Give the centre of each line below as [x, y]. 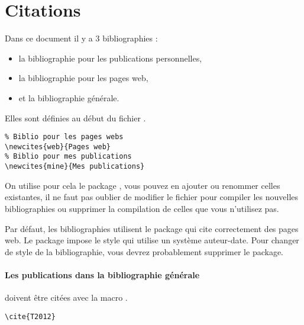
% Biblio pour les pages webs [64, 137]
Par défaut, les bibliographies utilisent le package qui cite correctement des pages [152, 228]
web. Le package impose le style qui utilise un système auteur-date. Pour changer [152, 240]
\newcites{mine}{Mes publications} [75, 167]
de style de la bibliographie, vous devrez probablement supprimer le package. [144, 251]
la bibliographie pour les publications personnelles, [110, 58]
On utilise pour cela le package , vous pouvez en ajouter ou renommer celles [143, 185]
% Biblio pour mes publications [68, 157]
